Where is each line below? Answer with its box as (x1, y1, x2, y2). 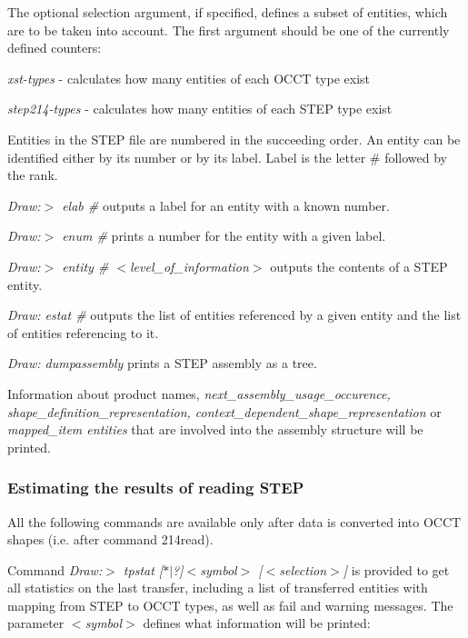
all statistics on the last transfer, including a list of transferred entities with (7, 578, 428, 597)
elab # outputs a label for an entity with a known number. (62, 195, 390, 214)
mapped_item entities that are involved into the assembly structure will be (7, 420, 423, 439)
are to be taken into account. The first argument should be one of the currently (7, 20, 450, 39)
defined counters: (7, 38, 102, 57)
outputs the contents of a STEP (270, 256, 448, 275)
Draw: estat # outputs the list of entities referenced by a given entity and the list (7, 305, 462, 324)
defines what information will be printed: (143, 613, 371, 633)
